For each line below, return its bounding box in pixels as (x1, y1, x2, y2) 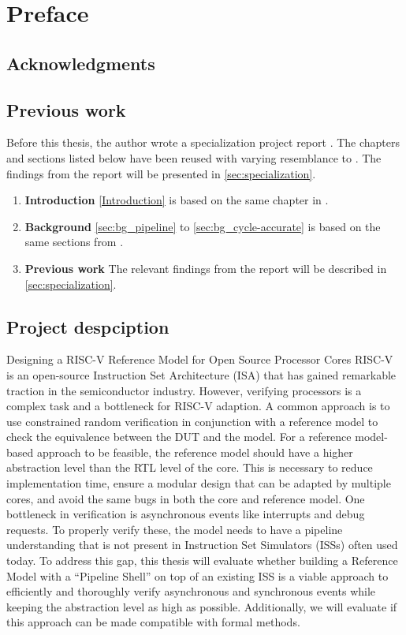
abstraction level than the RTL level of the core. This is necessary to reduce (6, 459, 373, 476)
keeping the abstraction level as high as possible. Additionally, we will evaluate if (6, 598, 397, 614)
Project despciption (6, 314, 169, 338)
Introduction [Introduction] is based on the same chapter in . (24, 192, 329, 208)
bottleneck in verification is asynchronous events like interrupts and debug (6, 506, 365, 522)
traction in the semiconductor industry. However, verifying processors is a (6, 382, 362, 398)
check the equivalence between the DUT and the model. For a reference (6, 428, 352, 445)
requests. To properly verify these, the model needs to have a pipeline (6, 521, 343, 537)
